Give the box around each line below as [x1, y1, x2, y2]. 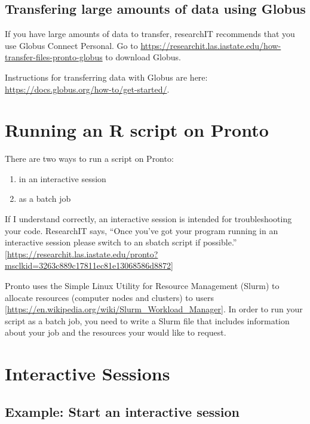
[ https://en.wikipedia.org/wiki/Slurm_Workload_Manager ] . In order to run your [5, 303, 303, 315]
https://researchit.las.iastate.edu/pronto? [7, 247, 158, 260]
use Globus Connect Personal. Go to [5, 39, 138, 51]
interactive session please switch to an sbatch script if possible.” [5, 236, 237, 248]
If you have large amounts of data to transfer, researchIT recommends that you [5, 27, 295, 40]
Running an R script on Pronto [5, 118, 269, 142]
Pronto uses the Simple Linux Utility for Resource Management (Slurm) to [5, 279, 280, 292]
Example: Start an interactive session [5, 402, 240, 420]
